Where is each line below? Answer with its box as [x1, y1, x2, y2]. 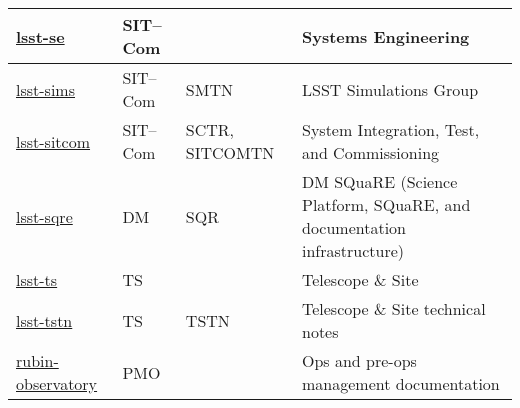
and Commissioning [301, 141, 440, 164]
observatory [16, 372, 98, 395]
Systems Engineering [301, 24, 470, 48]
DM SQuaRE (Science [301, 170, 458, 193]
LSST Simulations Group [301, 77, 479, 101]
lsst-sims [16, 77, 75, 101]
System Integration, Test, [301, 118, 480, 141]
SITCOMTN [185, 141, 275, 164]
